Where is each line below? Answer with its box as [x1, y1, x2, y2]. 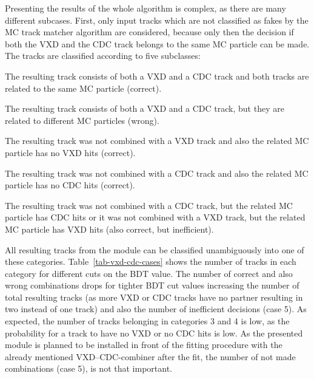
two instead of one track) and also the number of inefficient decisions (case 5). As [5, 302, 307, 315]
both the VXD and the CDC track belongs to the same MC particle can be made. [5, 37, 310, 50]
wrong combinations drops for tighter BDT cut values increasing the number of [5, 279, 299, 292]
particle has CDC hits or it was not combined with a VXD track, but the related [5, 211, 306, 224]
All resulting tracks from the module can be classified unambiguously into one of [5, 243, 304, 256]
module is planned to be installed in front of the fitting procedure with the [5, 338, 282, 351]
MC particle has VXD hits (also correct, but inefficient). [5, 222, 214, 235]
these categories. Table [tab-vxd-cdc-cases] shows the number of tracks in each [5, 255, 296, 268]
